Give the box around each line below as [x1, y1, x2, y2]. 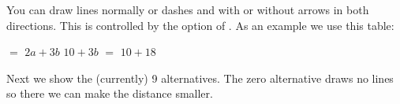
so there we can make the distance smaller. [6, 85, 213, 102]
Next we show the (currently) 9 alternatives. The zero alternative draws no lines [6, 69, 394, 86]
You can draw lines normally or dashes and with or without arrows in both [6, 2, 369, 17]
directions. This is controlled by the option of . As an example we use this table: [6, 17, 394, 33]
